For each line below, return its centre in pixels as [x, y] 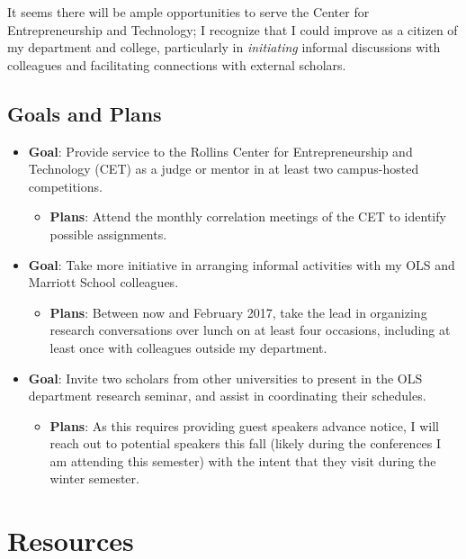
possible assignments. [108, 234]
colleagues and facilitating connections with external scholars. [177, 64]
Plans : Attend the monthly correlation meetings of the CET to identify [248, 216]
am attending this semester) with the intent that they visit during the [243, 460]
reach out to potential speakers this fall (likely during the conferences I [246, 443]
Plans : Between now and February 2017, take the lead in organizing [238, 312]
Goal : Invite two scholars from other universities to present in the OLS [225, 378]
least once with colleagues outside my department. [188, 347]
